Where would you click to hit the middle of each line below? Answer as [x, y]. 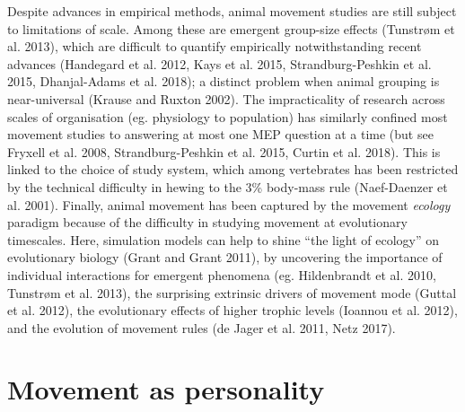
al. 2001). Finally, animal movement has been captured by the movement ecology [229, 204]
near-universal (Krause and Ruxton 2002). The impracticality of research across [226, 98]
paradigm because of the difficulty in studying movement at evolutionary [207, 222]
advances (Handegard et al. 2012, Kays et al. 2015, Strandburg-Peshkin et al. [219, 63]
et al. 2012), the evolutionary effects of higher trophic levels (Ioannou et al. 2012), [232, 310]
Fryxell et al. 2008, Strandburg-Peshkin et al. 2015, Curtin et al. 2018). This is [224, 151]
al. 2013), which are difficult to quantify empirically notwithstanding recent [215, 46]
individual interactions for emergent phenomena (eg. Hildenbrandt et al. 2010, [222, 274]
